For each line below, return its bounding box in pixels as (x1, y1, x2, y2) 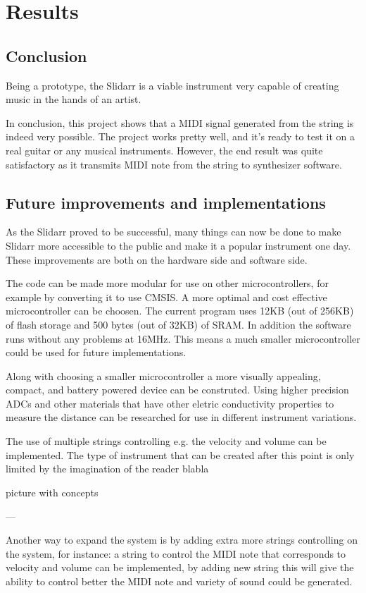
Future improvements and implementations (6, 191, 326, 213)
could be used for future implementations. (6, 345, 187, 360)
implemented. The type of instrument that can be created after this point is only (6, 447, 355, 462)
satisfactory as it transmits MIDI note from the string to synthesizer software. (6, 157, 342, 171)
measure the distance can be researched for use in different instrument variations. (6, 410, 357, 424)
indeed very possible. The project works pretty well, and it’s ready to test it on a (6, 129, 355, 144)
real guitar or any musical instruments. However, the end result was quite (6, 142, 323, 157)
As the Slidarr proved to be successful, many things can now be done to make (6, 224, 341, 239)
